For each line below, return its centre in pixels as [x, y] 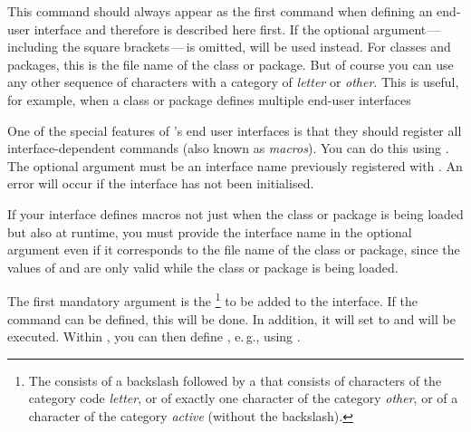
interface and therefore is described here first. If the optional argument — [237, 29]
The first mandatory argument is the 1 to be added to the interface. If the [212, 299]
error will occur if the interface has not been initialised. [161, 183]
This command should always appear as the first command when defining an [220, 11]
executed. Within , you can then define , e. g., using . [154, 336]
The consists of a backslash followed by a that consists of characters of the [235, 380]
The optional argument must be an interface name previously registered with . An [235, 165]
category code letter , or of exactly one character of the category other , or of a [243, 398]
